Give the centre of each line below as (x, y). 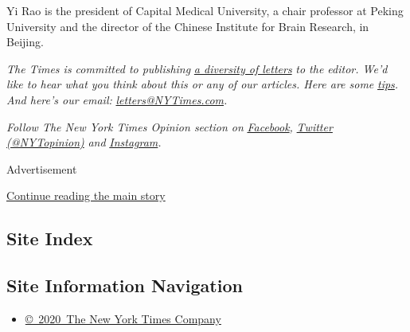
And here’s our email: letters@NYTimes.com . (117, 99)
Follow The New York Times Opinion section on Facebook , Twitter (170, 126)
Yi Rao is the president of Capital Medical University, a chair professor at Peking (205, 10)
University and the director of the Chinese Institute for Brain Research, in (188, 26)
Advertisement (42, 168)
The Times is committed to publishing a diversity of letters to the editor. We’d (197, 68)
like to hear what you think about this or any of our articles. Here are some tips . (203, 84)
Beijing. (25, 42)
